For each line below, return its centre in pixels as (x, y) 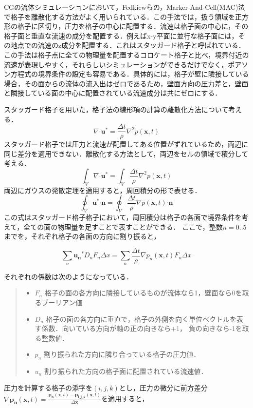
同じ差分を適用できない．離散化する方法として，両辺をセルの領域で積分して (126, 153)
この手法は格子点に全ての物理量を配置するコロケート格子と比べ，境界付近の (126, 54)
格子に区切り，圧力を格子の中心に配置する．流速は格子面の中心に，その (133, 26)
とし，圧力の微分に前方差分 (163, 387)
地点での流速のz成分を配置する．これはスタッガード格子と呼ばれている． (128, 45)
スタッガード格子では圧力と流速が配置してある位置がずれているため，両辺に (126, 144)
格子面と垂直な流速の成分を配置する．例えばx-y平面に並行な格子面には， (121, 35)
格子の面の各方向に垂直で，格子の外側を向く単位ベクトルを (141, 319)
